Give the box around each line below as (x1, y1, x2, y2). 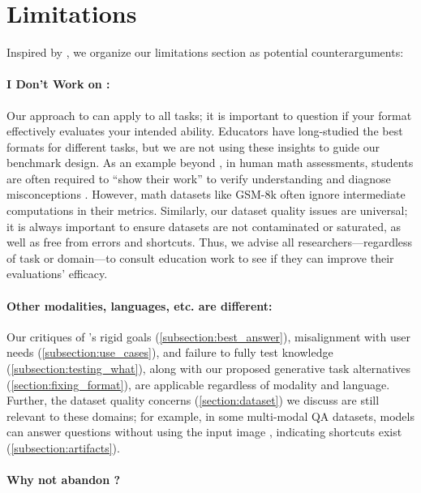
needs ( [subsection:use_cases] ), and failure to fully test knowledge (6, 344, 333, 361)
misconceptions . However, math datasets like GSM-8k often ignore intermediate (6, 186, 406, 203)
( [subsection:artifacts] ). (6, 439, 120, 456)
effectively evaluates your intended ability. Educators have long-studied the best (6, 122, 403, 139)
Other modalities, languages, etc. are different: (6, 297, 273, 314)
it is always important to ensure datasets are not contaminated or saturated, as (6, 217, 402, 234)
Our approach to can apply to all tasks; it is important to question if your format (6, 106, 412, 123)
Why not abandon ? (6, 471, 121, 488)
